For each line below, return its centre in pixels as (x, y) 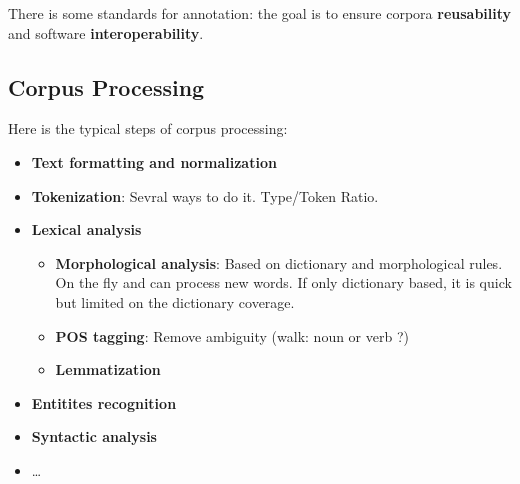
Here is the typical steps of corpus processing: (148, 128)
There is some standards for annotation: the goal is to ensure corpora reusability (260, 13)
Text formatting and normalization (154, 161)
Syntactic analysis (94, 436)
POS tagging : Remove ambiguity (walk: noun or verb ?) (232, 335)
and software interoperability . (106, 32)
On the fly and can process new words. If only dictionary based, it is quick (283, 282)
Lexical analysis (86, 229)
